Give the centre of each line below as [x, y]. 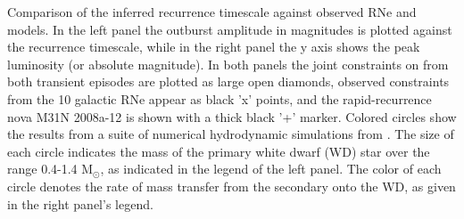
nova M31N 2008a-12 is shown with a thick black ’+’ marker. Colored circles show [232, 116]
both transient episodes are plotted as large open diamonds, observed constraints [228, 81]
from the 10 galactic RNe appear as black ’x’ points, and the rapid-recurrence [220, 98]
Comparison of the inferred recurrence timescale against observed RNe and [212, 12]
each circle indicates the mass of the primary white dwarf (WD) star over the [219, 151]
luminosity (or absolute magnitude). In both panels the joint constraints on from [228, 64]
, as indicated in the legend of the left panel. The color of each [271, 169]
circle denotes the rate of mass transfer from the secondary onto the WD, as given [232, 186]
